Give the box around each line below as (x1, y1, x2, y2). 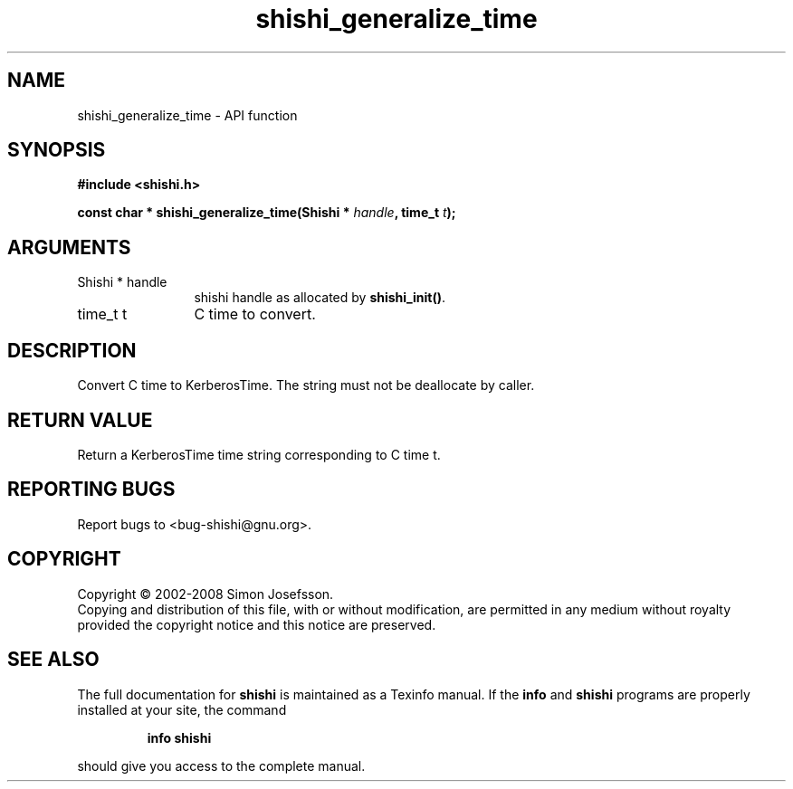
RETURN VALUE (7, 408, 153, 432)
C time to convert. (194, 305, 316, 324)
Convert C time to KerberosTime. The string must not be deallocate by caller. (77, 377, 535, 394)
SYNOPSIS (7, 138, 106, 162)
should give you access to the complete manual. (77, 757, 366, 774)
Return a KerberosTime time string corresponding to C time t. (77, 446, 441, 462)
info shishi (147, 729, 212, 746)
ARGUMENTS (7, 235, 131, 259)
